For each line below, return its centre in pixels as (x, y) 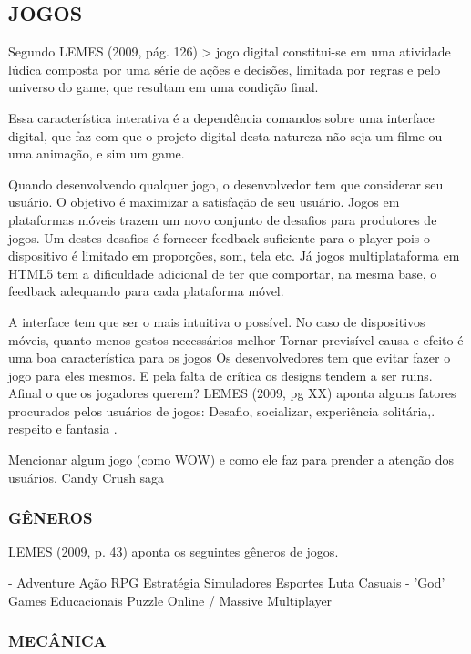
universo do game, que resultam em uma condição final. (164, 87)
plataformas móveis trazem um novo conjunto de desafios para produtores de (223, 219)
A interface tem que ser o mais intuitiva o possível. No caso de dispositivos (217, 321)
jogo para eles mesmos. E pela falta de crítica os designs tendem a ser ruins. (220, 375)
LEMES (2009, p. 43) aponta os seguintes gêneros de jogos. (174, 552)
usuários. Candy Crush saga (87, 477)
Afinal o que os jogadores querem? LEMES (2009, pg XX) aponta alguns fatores (232, 393)
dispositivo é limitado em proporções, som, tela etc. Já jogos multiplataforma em (234, 255)
